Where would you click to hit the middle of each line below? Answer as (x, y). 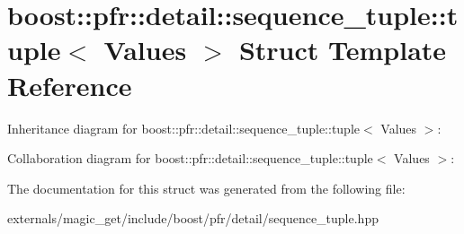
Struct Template (343, 50)
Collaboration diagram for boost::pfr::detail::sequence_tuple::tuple (190, 158)
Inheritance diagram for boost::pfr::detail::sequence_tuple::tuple (183, 128)
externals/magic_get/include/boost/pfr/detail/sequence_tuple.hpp (193, 218)
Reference (70, 85)
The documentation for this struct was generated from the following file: (206, 188)
